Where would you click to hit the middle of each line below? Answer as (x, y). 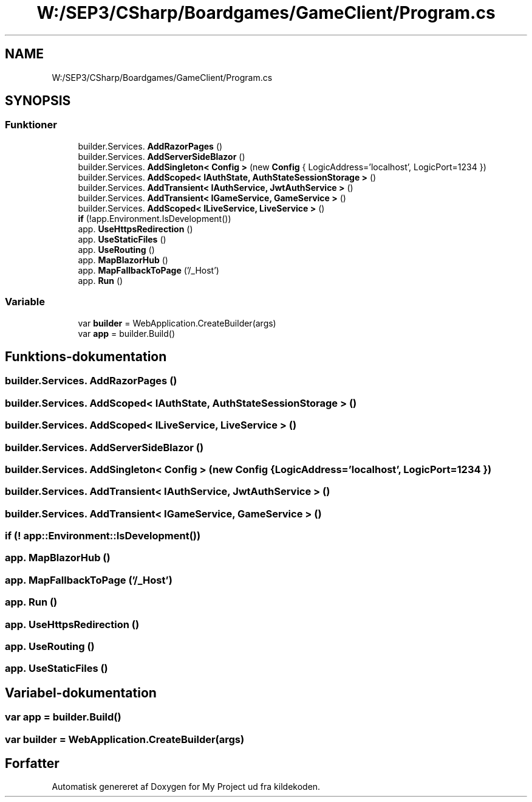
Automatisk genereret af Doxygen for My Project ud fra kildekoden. (186, 787)
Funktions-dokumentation (86, 356)
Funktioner (31, 125)
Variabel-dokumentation (81, 693)
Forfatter (32, 763)
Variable (25, 302)
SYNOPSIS (38, 101)
